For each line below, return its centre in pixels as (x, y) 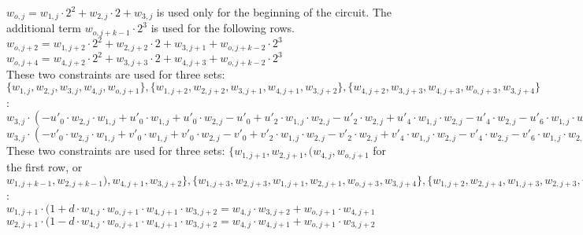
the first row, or (45, 166)
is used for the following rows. (223, 28)
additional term (44, 28)
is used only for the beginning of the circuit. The (274, 12)
